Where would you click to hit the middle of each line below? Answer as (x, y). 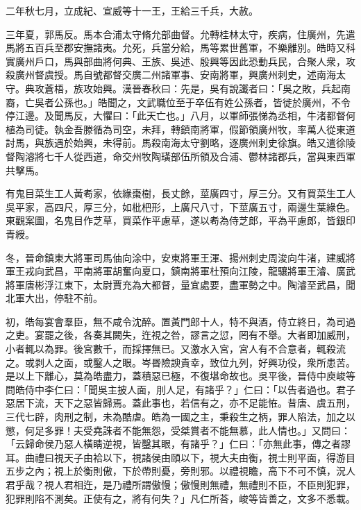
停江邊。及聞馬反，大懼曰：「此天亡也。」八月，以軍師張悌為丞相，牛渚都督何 (180, 116)
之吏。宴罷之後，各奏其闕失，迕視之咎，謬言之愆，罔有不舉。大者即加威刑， (180, 335)
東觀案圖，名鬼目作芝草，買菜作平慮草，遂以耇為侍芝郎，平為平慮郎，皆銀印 (180, 220)
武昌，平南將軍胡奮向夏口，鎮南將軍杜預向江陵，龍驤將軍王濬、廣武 (200, 271)
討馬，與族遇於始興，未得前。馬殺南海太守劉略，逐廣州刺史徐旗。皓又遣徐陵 (180, 143)
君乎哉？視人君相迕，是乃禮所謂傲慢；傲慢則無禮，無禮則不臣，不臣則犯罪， (180, 484)
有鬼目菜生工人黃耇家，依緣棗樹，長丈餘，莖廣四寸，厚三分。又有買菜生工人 (180, 193)
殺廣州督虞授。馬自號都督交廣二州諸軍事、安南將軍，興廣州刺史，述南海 (171, 75)
